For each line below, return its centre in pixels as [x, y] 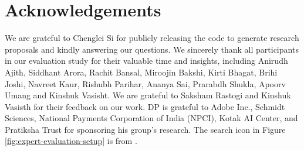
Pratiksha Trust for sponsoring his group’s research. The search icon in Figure [145, 129]
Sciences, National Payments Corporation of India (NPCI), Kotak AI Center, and [151, 118]
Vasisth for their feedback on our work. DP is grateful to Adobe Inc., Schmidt [145, 106]
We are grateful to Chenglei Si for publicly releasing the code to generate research [152, 38]
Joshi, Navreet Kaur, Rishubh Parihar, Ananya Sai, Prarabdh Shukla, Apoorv [145, 83]
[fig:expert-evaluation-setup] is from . [71, 141]
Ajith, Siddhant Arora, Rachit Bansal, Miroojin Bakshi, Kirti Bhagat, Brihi [141, 72]
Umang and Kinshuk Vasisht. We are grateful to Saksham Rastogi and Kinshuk [148, 95]
